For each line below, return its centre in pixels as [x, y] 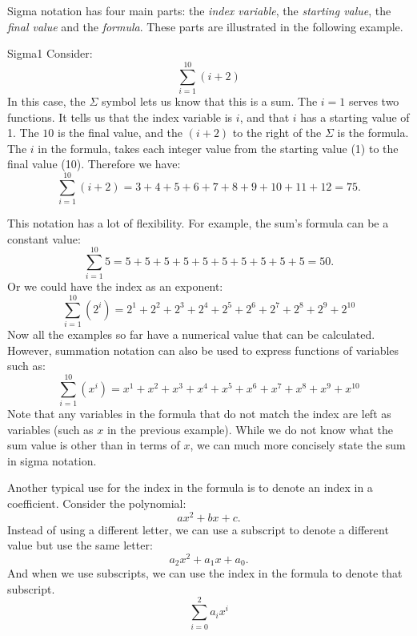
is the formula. [373, 133]
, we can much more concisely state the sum [298, 445]
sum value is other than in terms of [94, 445]
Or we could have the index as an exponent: [115, 286]
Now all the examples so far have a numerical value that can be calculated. [191, 334]
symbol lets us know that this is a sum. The [210, 101]
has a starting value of [355, 117]
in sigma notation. [52, 460]
